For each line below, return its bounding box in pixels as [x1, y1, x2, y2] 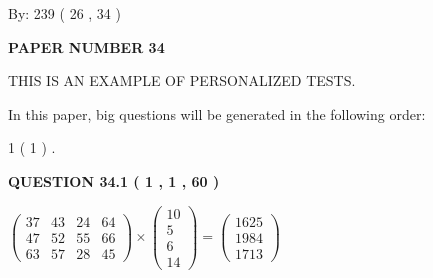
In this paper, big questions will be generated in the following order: [8, 103, 426, 124]
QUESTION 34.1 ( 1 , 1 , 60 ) [8, 170, 220, 191]
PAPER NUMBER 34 [8, 36, 165, 57]
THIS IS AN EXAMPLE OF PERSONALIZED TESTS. [8, 70, 356, 91]
